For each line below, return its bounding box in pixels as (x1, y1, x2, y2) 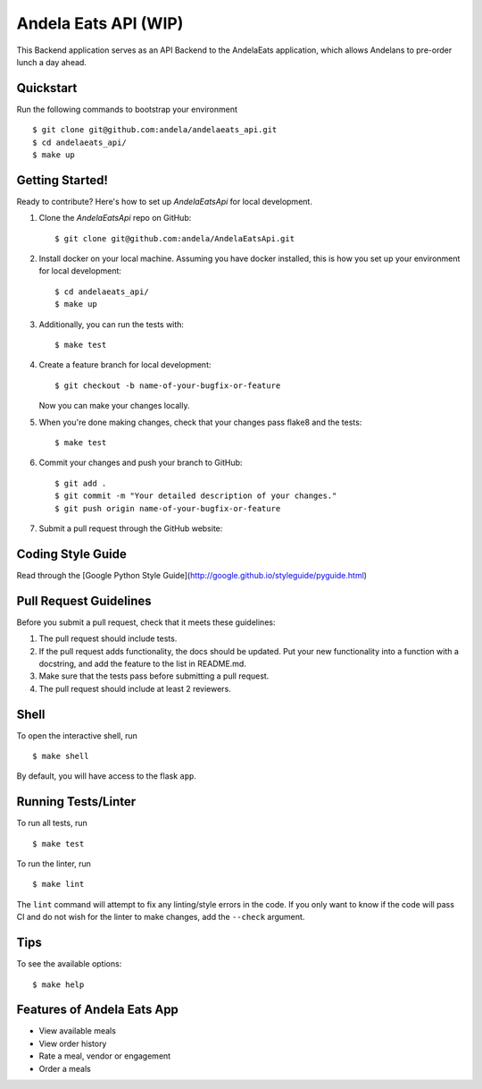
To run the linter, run (16, 858, 91, 869)
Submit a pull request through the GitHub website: (38, 523, 223, 534)
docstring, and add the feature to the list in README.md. (38, 658, 247, 669)
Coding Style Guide (16, 546, 127, 561)
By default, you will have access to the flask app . (16, 771, 196, 781)
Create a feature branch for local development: (38, 359, 212, 370)
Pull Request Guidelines (16, 593, 152, 608)
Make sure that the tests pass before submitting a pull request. (38, 671, 270, 681)
